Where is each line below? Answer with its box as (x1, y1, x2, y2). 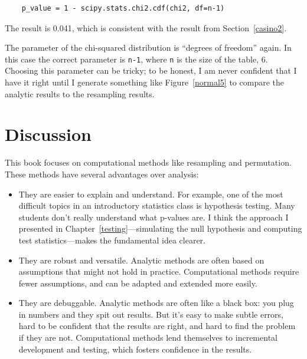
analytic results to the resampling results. (5, 87, 155, 100)
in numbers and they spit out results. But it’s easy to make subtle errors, (18, 308, 284, 320)
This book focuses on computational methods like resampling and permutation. (5, 156, 292, 169)
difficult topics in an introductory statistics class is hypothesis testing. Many (18, 199, 295, 212)
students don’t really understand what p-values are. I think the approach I (18, 210, 289, 223)
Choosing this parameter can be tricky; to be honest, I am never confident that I (5, 64, 297, 77)
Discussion (5, 122, 92, 146)
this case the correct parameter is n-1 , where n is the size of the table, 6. (5, 52, 268, 65)
